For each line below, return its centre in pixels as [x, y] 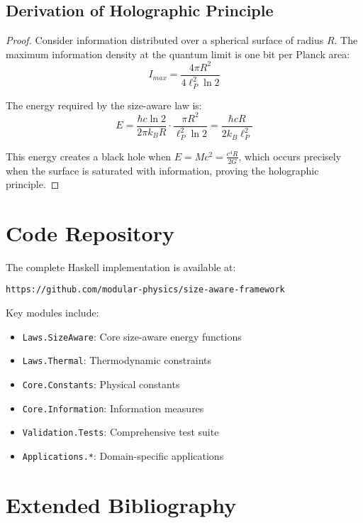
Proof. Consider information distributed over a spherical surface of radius [165, 40]
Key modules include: [52, 313]
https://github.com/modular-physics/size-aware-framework [145, 290]
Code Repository [90, 232]
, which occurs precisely [290, 156]
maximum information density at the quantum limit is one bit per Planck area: [178, 54]
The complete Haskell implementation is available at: [121, 266]
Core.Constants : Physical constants [101, 384]
